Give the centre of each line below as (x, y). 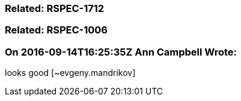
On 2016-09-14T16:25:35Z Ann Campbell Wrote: (121, 52)
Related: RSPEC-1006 (56, 30)
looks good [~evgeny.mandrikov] (70, 73)
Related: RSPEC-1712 (55, 8)
